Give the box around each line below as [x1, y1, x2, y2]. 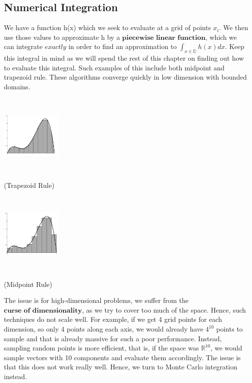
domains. [4, 81, 31, 91]
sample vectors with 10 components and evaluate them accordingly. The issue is [4, 352, 241, 362]
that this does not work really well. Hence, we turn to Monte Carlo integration [4, 362, 237, 372]
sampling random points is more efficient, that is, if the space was [4, 343, 199, 353]
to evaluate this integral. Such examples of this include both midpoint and [4, 62, 225, 72]
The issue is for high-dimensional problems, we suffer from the [4, 295, 189, 305]
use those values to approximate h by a [4, 32, 120, 42]
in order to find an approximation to [68, 41, 177, 51]
